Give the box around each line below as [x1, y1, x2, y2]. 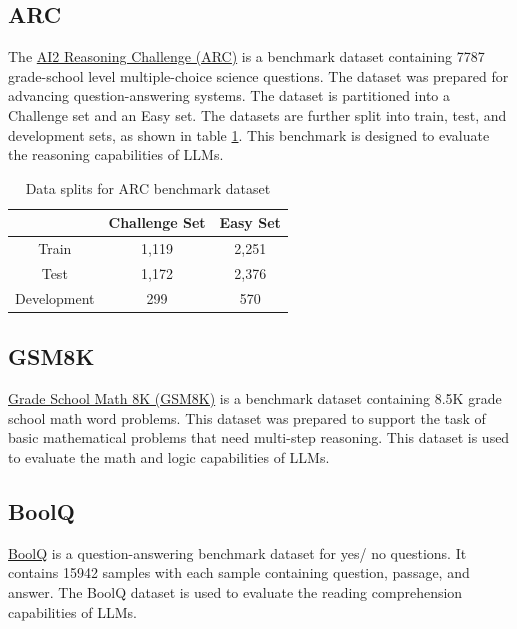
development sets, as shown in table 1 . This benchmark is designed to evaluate [8, 124, 490, 145]
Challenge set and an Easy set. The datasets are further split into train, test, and [8, 104, 507, 125]
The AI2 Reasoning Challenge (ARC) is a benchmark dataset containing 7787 [8, 46, 485, 67]
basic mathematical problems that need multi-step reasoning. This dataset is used [8, 427, 510, 448]
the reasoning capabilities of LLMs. [8, 144, 224, 165]
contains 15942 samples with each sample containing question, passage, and [8, 562, 470, 583]
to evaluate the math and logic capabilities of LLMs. [8, 446, 330, 467]
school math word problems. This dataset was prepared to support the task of [8, 407, 486, 428]
